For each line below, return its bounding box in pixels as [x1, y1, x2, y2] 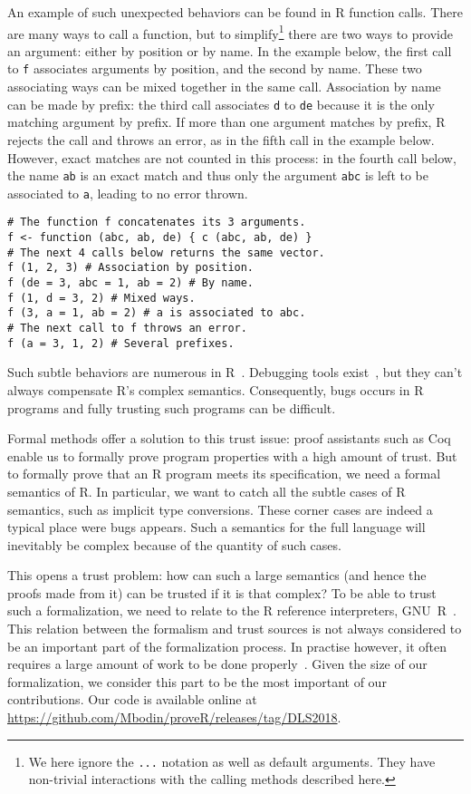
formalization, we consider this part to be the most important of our [7, 672, 387, 691]
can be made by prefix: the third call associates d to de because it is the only [7, 94, 435, 113]
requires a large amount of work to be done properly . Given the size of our [7, 654, 428, 673]
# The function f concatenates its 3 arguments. [7, 216, 306, 229]
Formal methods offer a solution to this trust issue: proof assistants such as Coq [7, 429, 451, 448]
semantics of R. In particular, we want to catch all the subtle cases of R [7, 481, 406, 500]
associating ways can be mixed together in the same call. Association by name [7, 77, 441, 96]
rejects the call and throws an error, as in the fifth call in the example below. [7, 130, 435, 149]
